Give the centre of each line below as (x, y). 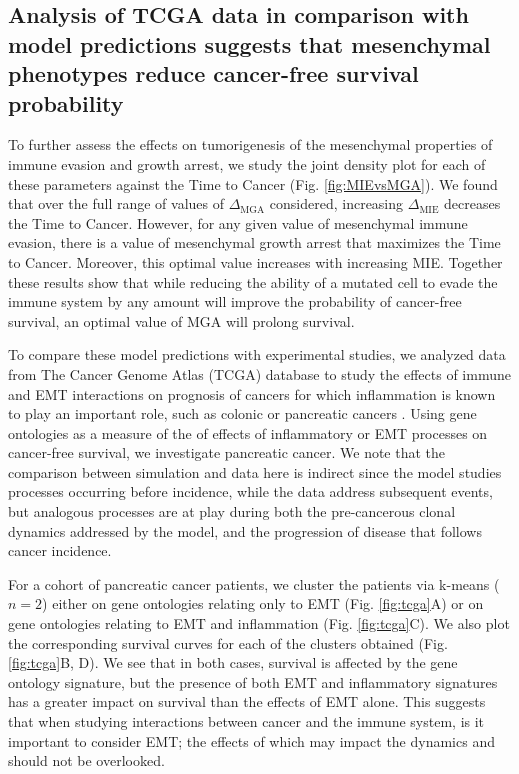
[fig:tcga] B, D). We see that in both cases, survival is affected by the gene (233, 662)
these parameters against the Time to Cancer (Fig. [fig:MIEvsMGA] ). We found (253, 183)
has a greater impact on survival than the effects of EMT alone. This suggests (247, 701)
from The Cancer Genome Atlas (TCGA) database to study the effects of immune (259, 373)
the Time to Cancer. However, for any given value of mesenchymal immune (238, 222)
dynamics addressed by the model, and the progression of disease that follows (245, 530)
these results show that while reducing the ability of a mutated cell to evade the (253, 281)
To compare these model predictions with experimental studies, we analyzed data (257, 354)
